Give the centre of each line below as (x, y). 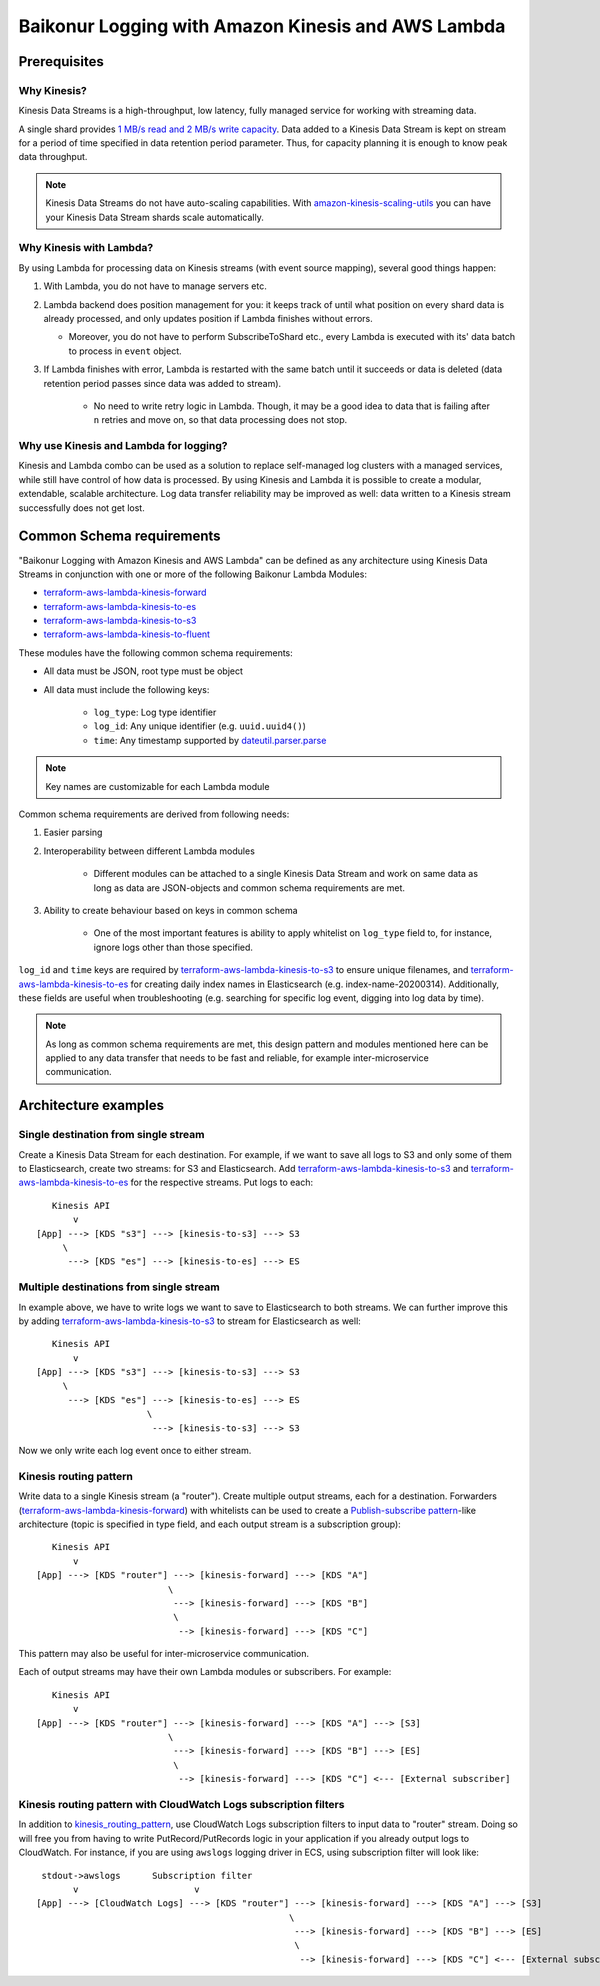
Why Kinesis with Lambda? (86, 248)
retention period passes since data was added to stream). (162, 383)
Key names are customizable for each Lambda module (157, 786)
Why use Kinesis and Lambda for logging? (123, 446)
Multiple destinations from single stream (119, 1287)
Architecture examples (91, 1105)
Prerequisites (61, 61)
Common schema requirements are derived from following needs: (154, 814)
